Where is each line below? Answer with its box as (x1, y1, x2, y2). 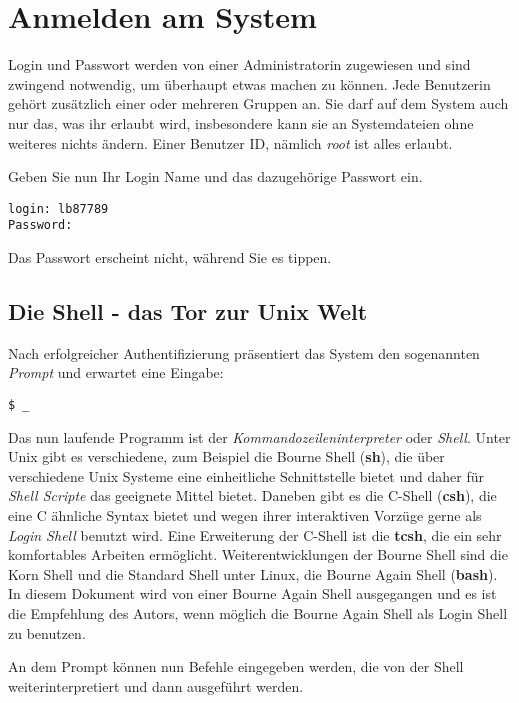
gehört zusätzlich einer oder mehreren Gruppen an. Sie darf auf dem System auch (8, 93, 509, 114)
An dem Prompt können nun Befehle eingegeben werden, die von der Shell (8, 656, 464, 677)
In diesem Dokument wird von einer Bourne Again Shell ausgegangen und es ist (8, 583, 497, 604)
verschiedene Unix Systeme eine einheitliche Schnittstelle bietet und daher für (8, 465, 484, 486)
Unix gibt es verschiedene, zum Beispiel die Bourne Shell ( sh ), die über (8, 446, 445, 467)
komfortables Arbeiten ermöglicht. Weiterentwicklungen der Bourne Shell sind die (8, 544, 508, 565)
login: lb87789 (8, 201, 109, 216)
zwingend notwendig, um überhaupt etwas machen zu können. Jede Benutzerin (8, 73, 491, 94)
